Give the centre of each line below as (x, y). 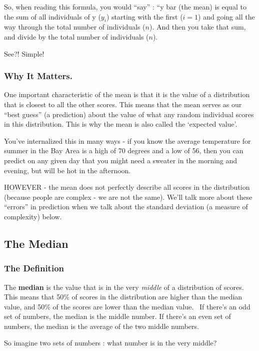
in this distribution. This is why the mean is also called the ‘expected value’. (121, 124)
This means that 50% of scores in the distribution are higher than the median (123, 297)
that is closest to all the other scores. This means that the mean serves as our (123, 104)
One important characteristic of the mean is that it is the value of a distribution (127, 94)
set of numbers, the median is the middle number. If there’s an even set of (117, 316)
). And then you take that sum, (197, 27)
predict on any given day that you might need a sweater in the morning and (121, 160)
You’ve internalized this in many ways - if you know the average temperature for (127, 140)
